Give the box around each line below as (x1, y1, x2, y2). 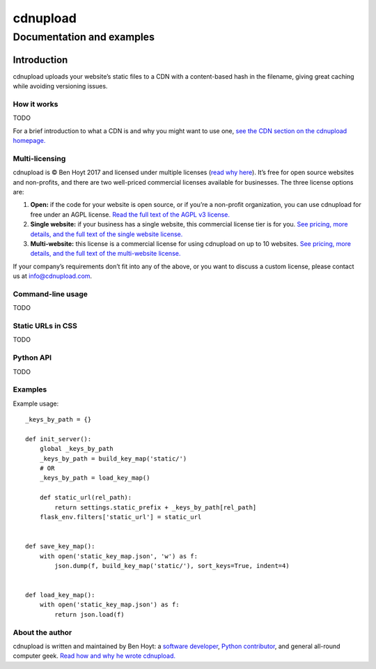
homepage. (13, 137, 46, 145)
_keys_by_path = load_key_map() (39, 474, 150, 482)
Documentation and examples (13, 31, 155, 43)
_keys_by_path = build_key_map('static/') (39, 454, 187, 463)
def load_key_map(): (25, 591, 95, 599)
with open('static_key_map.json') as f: (39, 601, 180, 609)
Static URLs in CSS (13, 321, 78, 330)
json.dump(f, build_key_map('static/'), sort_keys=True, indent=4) (54, 562, 290, 569)
